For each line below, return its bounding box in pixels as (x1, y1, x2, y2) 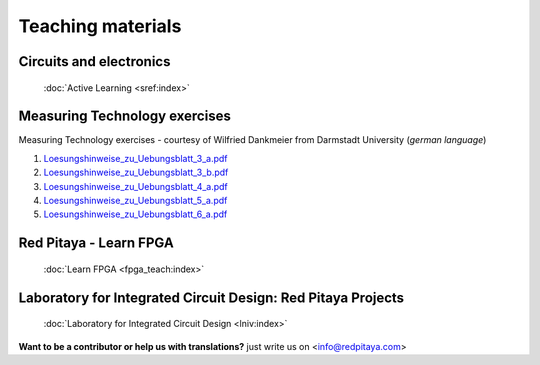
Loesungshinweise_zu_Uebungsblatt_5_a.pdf (43, 195, 228, 207)
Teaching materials (18, 15, 182, 37)
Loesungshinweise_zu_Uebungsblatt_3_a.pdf (43, 152, 229, 164)
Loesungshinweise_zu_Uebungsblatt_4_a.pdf (43, 180, 229, 192)
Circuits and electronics (18, 53, 171, 70)
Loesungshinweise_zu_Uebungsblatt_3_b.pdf (43, 166, 229, 179)
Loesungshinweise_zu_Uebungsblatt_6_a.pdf (43, 208, 228, 220)
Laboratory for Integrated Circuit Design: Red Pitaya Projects (18, 289, 405, 306)
